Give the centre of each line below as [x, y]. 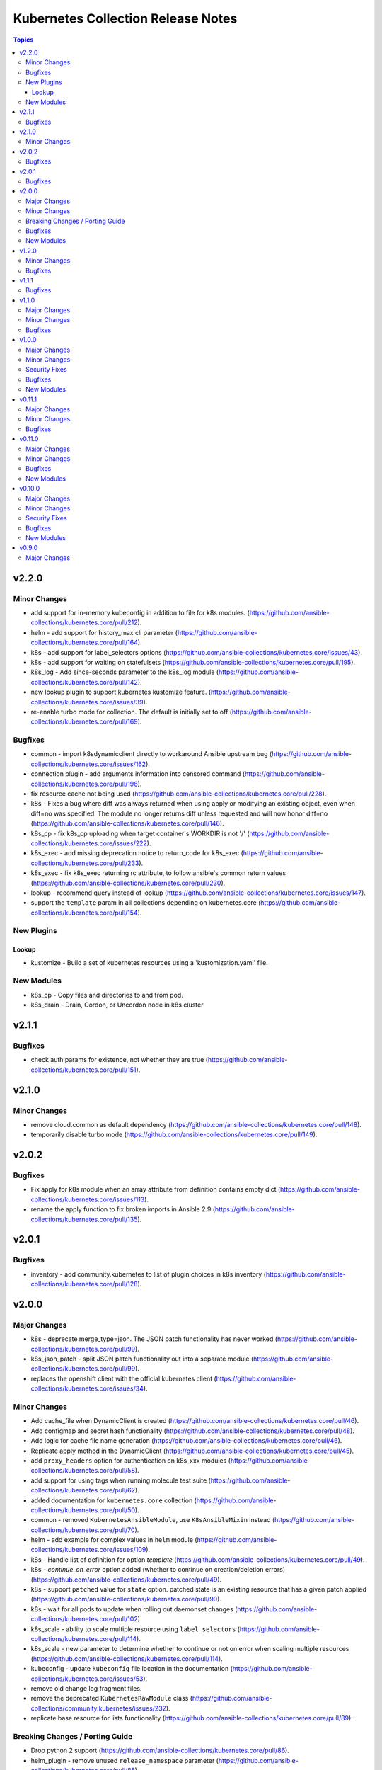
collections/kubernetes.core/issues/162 [88, 764]
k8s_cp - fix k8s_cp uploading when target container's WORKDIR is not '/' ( [140, 833]
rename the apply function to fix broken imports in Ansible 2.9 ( [123, 1209]
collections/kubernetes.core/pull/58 [83, 1471]
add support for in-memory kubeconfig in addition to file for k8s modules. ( [140, 613]
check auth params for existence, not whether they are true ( [120, 1060]
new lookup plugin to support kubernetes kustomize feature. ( [121, 692]
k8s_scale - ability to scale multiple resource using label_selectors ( [135, 1629]
